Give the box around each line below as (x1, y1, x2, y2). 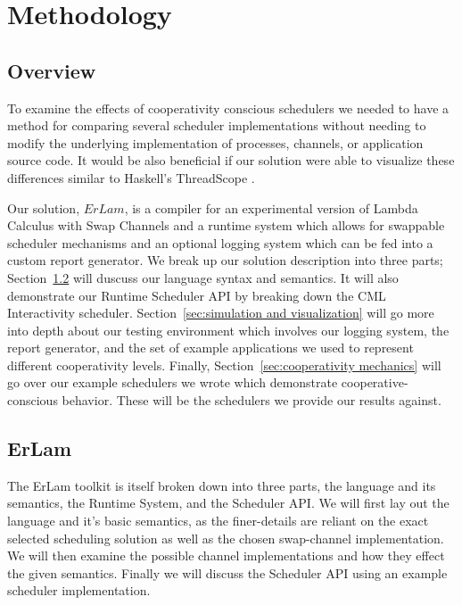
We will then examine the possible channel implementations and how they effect (7, 546, 445, 565)
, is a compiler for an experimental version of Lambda (124, 198, 418, 217)
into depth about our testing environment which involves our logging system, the (7, 320, 450, 339)
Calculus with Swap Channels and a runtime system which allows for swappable (7, 216, 445, 235)
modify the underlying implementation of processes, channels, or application (7, 133, 424, 152)
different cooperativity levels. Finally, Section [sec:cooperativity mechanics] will (7, 355, 441, 374)
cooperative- (341, 373, 408, 392)
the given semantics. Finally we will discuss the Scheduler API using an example (7, 563, 448, 582)
